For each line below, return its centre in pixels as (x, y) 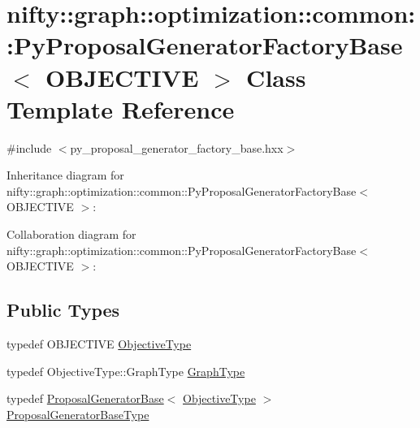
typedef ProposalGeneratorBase (85, 398)
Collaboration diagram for (71, 234)
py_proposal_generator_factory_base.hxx (177, 147)
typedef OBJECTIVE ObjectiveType (99, 344)
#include (29, 147)
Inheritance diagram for (65, 175)
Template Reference (121, 108)
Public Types (63, 310)
